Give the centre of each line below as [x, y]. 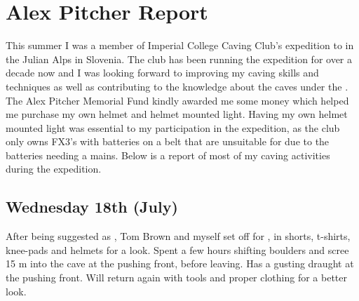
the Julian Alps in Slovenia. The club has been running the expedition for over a [179, 59]
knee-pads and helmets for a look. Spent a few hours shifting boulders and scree [177, 249]
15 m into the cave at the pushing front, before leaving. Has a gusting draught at [180, 263]
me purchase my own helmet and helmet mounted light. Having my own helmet [177, 114]
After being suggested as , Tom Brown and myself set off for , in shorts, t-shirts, [178, 236]
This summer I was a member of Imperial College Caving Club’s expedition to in [180, 45]
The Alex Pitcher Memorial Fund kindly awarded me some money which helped [177, 100]
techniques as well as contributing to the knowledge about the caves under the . [177, 86]
